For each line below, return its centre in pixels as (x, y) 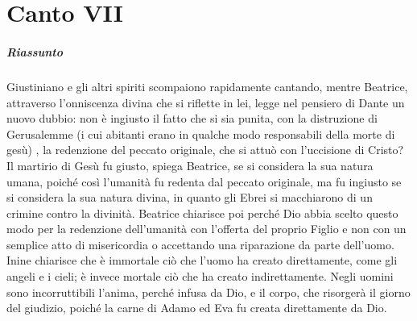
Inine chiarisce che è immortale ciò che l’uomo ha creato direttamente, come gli (202, 260)
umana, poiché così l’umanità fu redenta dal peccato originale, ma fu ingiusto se (204, 181)
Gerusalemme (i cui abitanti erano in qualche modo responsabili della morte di (201, 133)
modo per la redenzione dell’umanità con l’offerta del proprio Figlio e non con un (206, 229)
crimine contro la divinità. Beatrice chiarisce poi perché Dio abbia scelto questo (202, 213)
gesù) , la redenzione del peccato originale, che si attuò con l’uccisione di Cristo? (205, 150)
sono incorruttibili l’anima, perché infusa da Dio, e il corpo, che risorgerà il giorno (208, 292)
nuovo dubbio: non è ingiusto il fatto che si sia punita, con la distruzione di (192, 118)
